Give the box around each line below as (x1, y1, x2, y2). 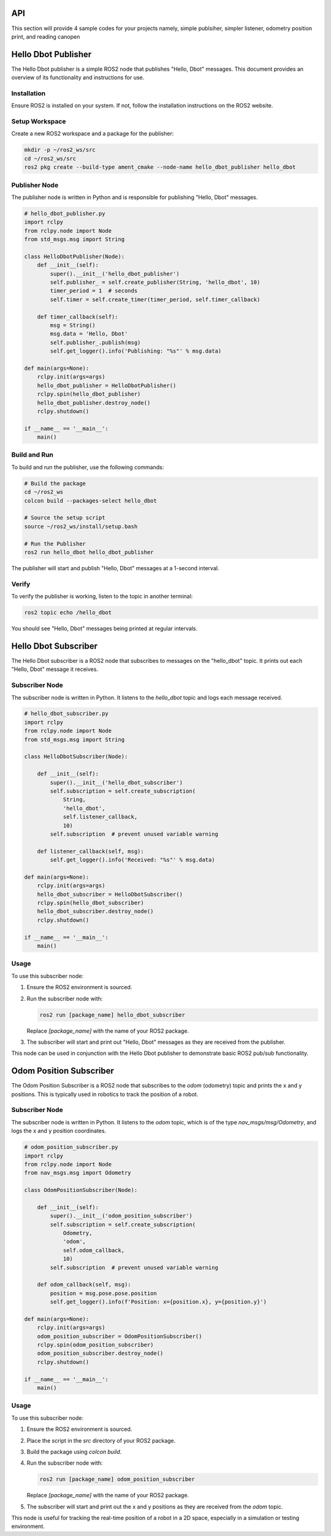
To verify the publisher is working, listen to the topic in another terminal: (11, 593, 193, 600)
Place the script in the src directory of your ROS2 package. (26, 1436, 176, 1444)
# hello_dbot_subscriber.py (24, 710, 108, 717)
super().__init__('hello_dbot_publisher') (50, 270, 180, 277)
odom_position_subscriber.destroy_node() (37, 1350, 164, 1357)
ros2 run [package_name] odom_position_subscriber (39, 1476, 196, 1483)
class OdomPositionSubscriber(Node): (24, 1186, 138, 1194)
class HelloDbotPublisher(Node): (24, 253, 125, 260)
